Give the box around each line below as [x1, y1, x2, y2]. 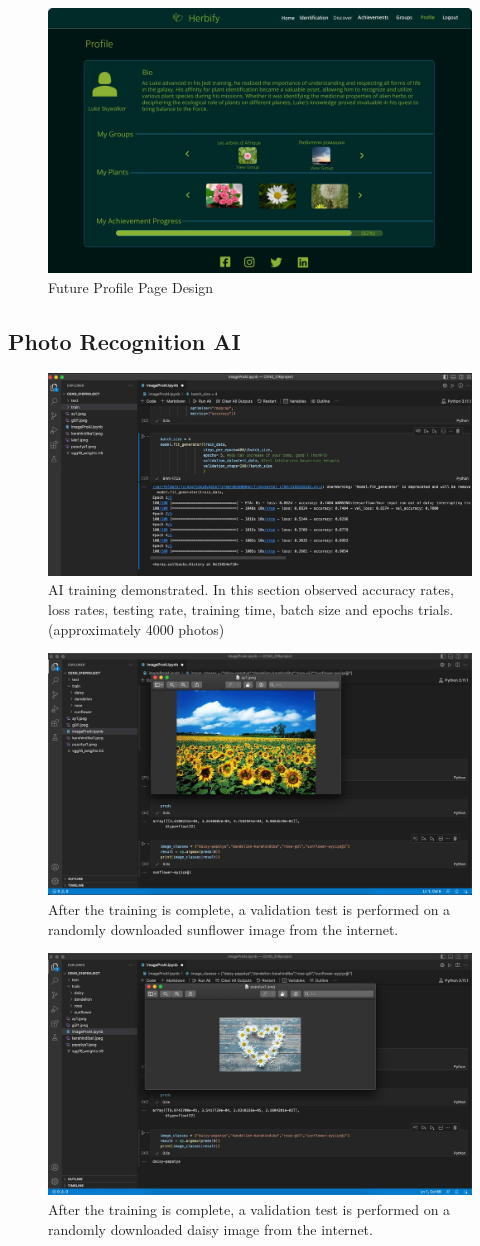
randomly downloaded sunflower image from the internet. [48, 918, 399, 939]
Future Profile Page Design [48, 276, 214, 297]
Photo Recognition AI [8, 325, 241, 356]
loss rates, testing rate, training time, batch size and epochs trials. [48, 599, 454, 620]
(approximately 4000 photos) [48, 618, 225, 639]
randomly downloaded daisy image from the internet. [48, 1218, 373, 1239]
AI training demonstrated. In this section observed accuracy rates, [48, 579, 454, 600]
